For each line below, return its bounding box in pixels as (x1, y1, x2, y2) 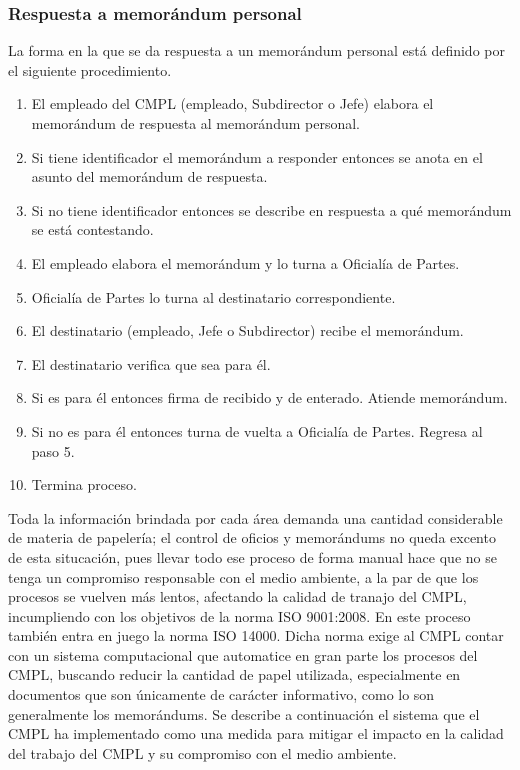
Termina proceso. (31, 474, 137, 495)
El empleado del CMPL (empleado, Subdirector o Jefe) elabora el (31, 93, 434, 114)
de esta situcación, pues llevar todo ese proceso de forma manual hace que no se (8, 546, 497, 567)
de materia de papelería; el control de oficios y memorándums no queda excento (8, 527, 496, 548)
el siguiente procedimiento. (8, 59, 172, 80)
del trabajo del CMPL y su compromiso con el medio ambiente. (8, 742, 397, 763)
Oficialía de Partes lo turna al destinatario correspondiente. (31, 286, 396, 307)
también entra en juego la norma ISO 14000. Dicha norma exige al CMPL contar (8, 625, 504, 646)
